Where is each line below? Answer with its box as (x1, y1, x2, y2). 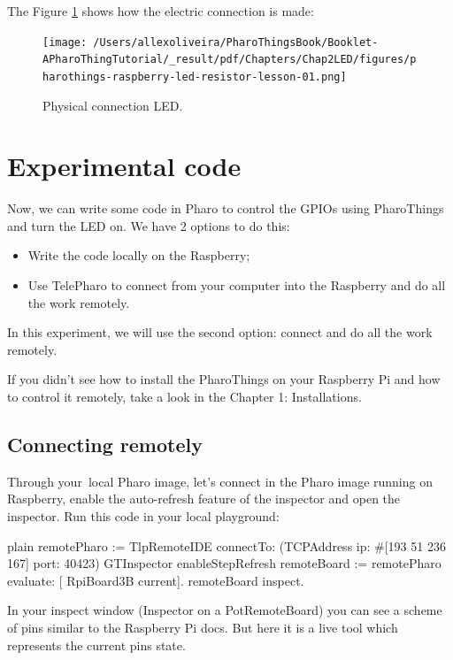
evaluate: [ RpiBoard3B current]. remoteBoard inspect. (7, 571, 304, 589)
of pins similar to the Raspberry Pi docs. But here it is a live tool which (7, 618, 398, 636)
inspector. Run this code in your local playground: (7, 507, 280, 526)
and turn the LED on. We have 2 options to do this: (7, 216, 290, 234)
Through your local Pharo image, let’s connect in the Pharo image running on (7, 472, 433, 490)
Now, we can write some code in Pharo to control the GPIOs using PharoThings (7, 199, 444, 218)
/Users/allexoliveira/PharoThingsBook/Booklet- (93, 35, 379, 49)
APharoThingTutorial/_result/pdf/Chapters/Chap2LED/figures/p (42, 53, 417, 66)
